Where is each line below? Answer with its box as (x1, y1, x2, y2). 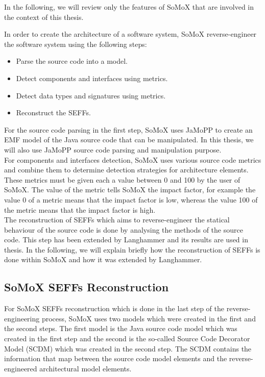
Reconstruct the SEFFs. (16, 107, 91, 118)
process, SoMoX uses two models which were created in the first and (41, 313, 256, 323)
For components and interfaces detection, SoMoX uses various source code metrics (4, 154, 261, 165)
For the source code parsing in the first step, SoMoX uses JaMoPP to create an (4, 124, 253, 135)
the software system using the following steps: (4, 38, 147, 49)
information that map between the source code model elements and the (4, 353, 227, 364)
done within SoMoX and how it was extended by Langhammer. (4, 254, 202, 265)
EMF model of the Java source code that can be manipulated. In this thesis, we (4, 134, 254, 145)
